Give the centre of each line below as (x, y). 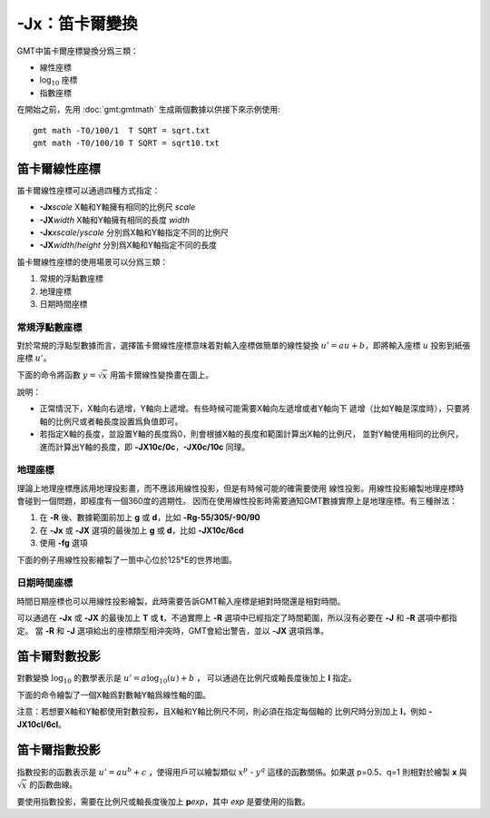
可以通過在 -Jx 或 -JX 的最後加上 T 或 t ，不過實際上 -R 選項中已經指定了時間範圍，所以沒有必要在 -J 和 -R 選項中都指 (237, 618)
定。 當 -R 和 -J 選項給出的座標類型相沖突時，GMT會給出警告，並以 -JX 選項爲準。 (173, 630)
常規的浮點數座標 (71, 279)
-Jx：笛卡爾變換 (77, 24)
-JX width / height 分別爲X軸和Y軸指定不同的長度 (128, 245)
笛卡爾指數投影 (59, 750)
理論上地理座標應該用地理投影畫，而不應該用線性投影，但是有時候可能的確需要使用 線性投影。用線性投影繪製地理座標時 (240, 488)
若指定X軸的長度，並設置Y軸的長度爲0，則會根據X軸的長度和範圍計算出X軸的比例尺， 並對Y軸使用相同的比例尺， (251, 434)
